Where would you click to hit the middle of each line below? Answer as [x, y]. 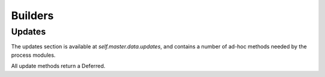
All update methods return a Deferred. [58, 66]
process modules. [33, 55]
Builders [32, 16]
